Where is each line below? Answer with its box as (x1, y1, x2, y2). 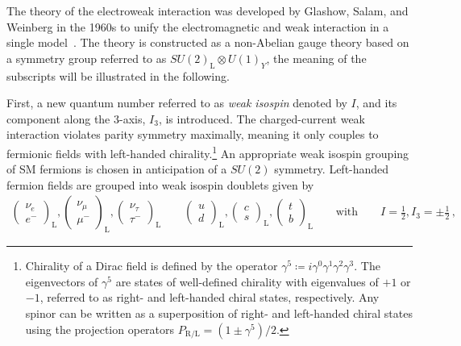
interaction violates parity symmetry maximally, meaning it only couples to (6, 126, 379, 143)
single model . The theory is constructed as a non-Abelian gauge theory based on (6, 34, 409, 51)
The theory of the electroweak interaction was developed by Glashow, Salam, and (6, 2, 409, 19)
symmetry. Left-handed (274, 160, 389, 177)
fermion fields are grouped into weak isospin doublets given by (6, 176, 314, 193)
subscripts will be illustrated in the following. (6, 67, 230, 84)
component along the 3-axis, (6, 110, 146, 127)
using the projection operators (25, 320, 175, 337)
